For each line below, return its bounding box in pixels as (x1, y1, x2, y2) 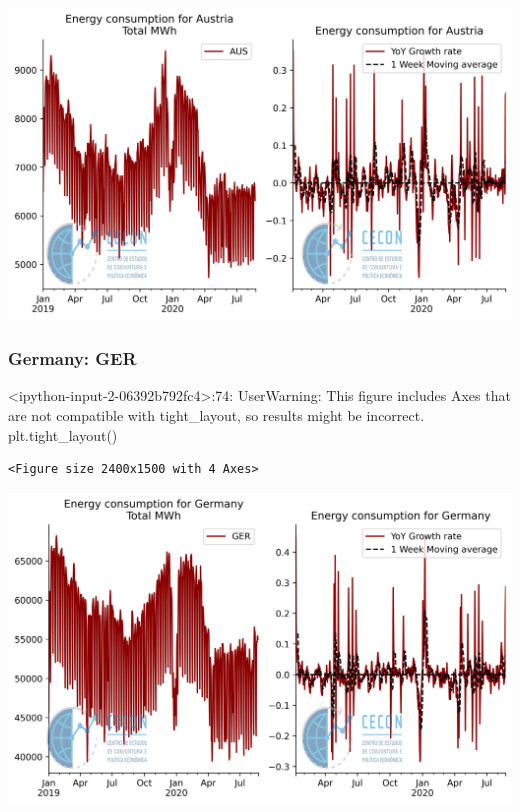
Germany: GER (8, 346, 137, 371)
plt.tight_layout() (8, 424, 118, 445)
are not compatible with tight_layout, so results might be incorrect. (8, 404, 425, 425)
